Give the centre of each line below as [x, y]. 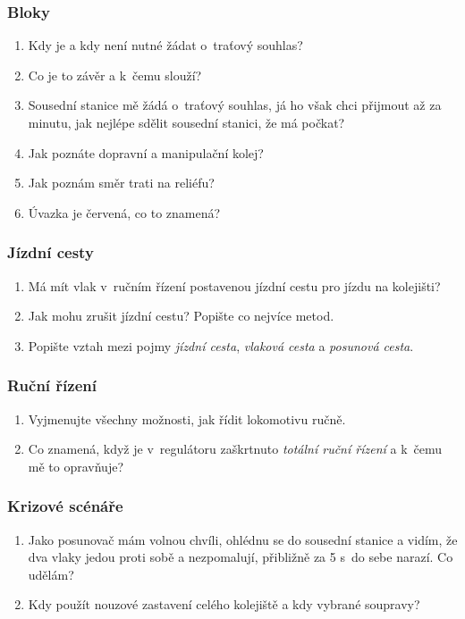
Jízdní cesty [51, 252]
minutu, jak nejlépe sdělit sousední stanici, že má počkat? [186, 122]
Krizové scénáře [65, 506]
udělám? [51, 574]
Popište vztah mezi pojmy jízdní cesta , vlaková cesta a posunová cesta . [221, 345]
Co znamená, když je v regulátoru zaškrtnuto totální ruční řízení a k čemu [235, 449]
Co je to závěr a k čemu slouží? [115, 75]
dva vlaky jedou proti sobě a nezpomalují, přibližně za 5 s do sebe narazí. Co [241, 557]
